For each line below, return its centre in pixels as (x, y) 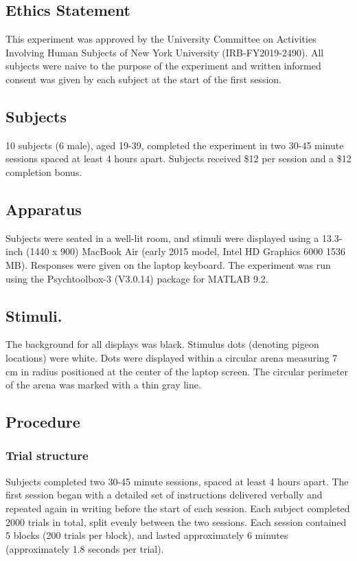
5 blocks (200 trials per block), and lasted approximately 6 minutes (147, 535)
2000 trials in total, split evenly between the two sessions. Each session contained (176, 521)
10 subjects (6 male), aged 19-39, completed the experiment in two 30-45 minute (175, 145)
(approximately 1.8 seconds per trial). (85, 548)
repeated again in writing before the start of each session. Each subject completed (178, 508)
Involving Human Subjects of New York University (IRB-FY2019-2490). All (165, 52)
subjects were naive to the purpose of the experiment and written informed (163, 66)
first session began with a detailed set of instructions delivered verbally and (164, 495)
